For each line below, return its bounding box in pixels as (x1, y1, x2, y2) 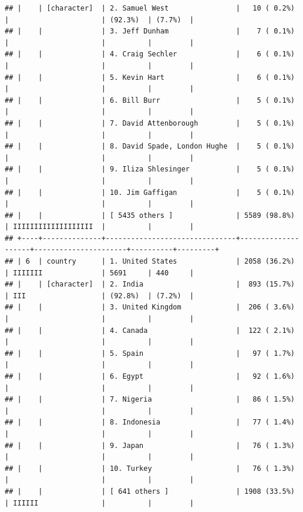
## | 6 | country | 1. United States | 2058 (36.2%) (5, 257, 295, 266)
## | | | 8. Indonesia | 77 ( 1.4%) (5, 418, 295, 427)
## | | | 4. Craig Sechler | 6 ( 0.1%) (5, 50, 295, 59)
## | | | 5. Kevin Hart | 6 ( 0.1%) (5, 73, 295, 82)
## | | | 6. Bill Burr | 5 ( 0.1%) (5, 96, 295, 105)
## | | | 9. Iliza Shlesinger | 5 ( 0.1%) (5, 165, 295, 174)
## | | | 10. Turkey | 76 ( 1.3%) (5, 464, 295, 473)
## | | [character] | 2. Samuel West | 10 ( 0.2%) (5, 4, 295, 12)
